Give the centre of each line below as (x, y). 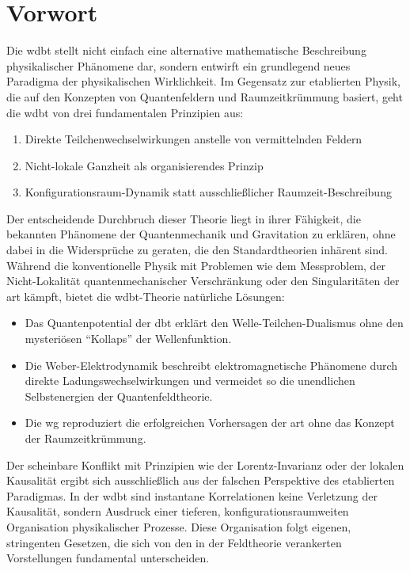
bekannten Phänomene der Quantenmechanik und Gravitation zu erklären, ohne (201, 234)
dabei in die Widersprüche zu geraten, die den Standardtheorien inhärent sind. (197, 250)
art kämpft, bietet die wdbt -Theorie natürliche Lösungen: (146, 296)
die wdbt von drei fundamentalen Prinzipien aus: (125, 112)
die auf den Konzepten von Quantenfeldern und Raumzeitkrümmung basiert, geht (205, 96)
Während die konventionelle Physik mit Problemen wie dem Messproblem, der (196, 265)
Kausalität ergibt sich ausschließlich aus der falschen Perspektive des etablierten (201, 480)
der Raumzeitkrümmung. (85, 438)
